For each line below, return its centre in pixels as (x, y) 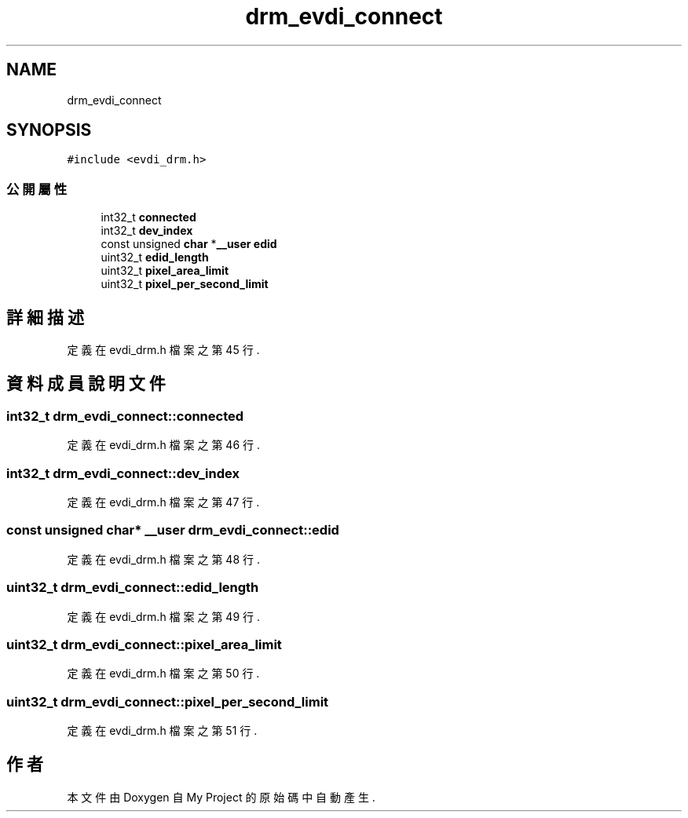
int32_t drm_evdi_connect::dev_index (123, 473)
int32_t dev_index (147, 231)
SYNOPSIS (49, 130)
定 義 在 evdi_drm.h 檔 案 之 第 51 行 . (162, 730)
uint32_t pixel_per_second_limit (185, 284)
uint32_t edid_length (155, 257)
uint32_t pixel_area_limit (165, 271)
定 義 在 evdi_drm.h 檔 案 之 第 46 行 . (163, 445)
